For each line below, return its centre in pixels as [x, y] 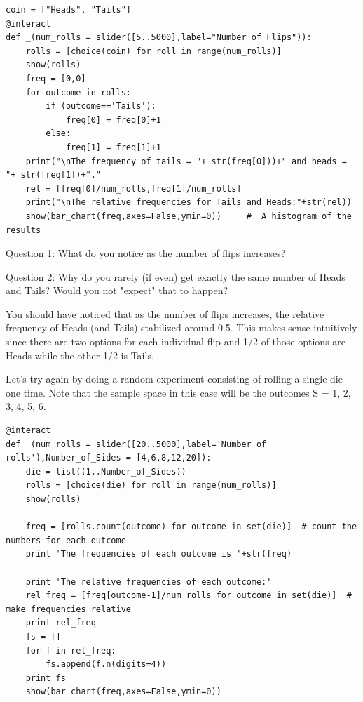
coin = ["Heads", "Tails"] [68, 10]
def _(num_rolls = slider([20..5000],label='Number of [136, 444]
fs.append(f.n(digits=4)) [106, 664]
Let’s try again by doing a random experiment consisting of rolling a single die [174, 379]
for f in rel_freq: [71, 650]
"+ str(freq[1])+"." [54, 175]
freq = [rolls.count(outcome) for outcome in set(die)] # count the [191, 527]
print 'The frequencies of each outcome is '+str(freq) [159, 554]
